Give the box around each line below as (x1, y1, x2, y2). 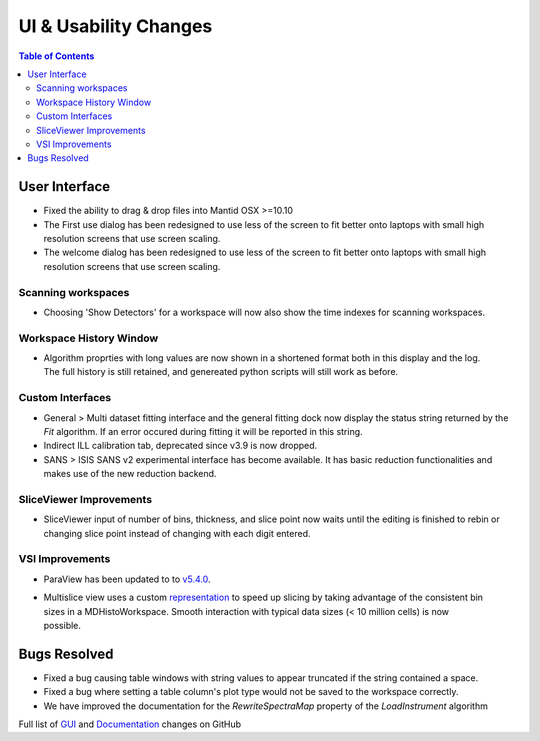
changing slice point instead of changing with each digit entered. (43, 527, 311, 539)
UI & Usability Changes (18, 15, 213, 37)
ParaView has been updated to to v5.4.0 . (43, 573, 211, 585)
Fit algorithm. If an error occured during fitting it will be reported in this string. (43, 425, 364, 437)
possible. (43, 619, 82, 631)
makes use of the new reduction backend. (43, 468, 217, 480)
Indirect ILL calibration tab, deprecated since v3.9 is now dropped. (43, 440, 318, 452)
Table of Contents (18, 50, 95, 62)
